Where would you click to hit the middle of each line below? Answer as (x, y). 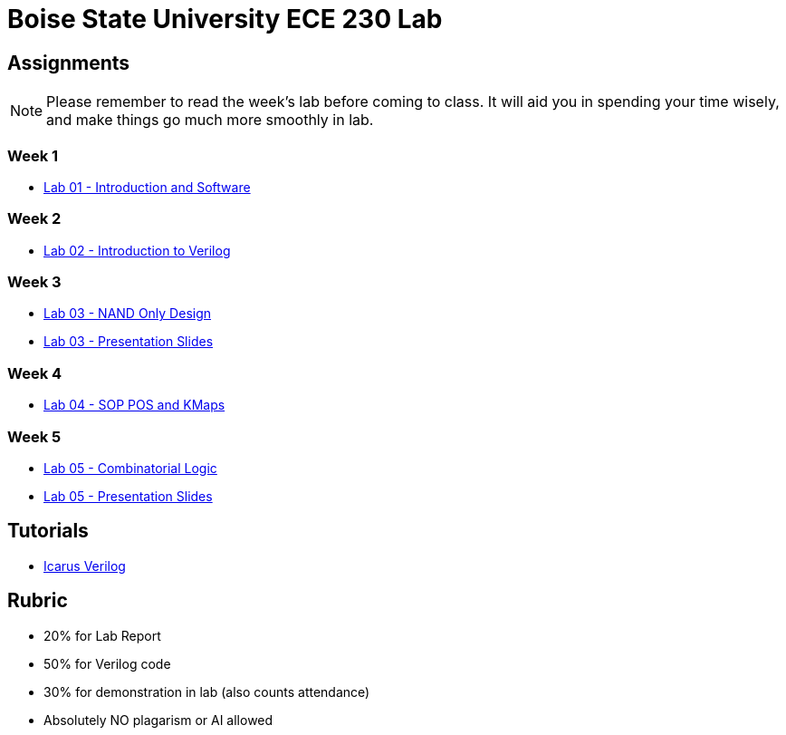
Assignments (69, 63)
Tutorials (48, 531)
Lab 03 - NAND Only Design (128, 314)
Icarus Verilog (85, 566)
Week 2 (34, 219)
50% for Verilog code (107, 663)
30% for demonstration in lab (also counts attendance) (207, 691)
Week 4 (35, 373)
